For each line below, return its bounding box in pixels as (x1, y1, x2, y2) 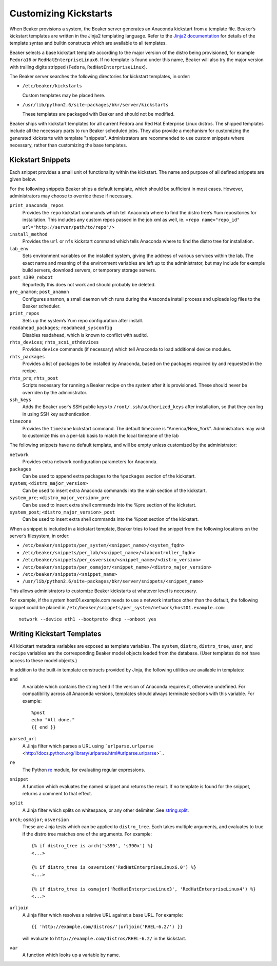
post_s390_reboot (9, 275, 53, 280)
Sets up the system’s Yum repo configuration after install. (22, 317, 143, 323)
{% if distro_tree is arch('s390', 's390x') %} (31, 843, 153, 849)
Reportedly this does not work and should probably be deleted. (22, 281, 156, 287)
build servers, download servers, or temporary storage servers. (22, 267, 156, 273)
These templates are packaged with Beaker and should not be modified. (22, 111, 175, 117)
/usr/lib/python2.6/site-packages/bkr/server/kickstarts (22, 102, 169, 108)
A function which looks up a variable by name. (22, 952, 121, 958)
